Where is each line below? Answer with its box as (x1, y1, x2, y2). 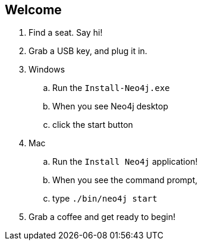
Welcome (5, 2, 62, 17)
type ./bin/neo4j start (52, 193, 157, 204)
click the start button (52, 120, 133, 130)
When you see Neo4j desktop (52, 101, 168, 112)
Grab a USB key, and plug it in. (29, 46, 147, 56)
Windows (29, 64, 65, 75)
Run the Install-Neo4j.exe (52, 83, 170, 93)
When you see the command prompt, (52, 175, 198, 186)
